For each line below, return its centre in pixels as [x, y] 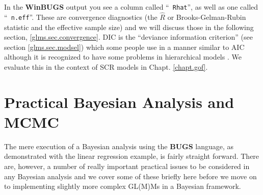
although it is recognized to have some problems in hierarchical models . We [123, 57]
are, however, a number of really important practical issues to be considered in [127, 166]
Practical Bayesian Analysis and [119, 102]
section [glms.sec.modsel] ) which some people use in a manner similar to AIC [124, 47]
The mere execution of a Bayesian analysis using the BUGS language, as [119, 146]
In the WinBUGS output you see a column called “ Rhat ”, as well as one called [131, 7]
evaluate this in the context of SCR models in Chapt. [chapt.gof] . [106, 66]
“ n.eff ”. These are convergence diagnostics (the [81, 17]
